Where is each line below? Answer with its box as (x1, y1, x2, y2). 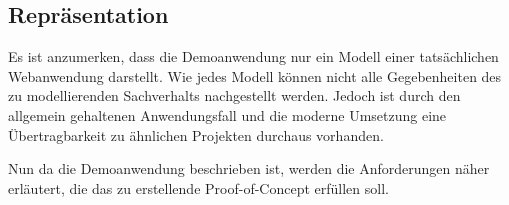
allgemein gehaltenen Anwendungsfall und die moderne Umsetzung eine (8, 104, 447, 125)
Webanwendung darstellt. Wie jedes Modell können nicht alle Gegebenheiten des (8, 65, 502, 86)
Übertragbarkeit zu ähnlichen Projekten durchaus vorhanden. (8, 124, 384, 145)
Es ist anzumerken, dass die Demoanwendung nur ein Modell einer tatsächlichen (8, 46, 499, 67)
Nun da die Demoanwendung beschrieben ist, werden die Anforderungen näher (8, 158, 490, 179)
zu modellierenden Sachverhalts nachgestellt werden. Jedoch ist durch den (8, 85, 461, 106)
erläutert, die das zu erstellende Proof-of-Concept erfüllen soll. (8, 177, 389, 198)
